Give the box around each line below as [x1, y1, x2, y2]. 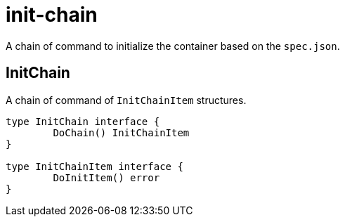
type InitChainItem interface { [6, 160, 183, 172]
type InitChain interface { [6, 115, 160, 127]
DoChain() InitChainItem [53, 126, 190, 138]
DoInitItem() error [53, 171, 160, 183]
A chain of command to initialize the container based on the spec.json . [6, 39, 340, 52]
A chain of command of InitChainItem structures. [6, 93, 247, 106]
